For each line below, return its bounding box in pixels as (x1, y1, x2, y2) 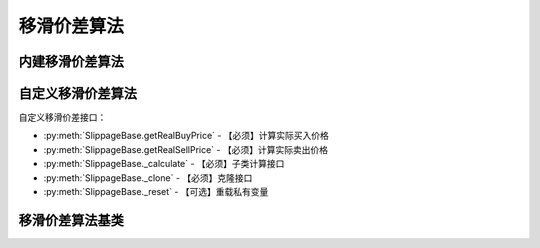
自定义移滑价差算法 (18, 85, 137, 102)
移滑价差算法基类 (18, 211, 124, 229)
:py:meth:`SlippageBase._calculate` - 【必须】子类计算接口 (43, 158, 285, 170)
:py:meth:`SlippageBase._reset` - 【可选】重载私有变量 (43, 186, 269, 198)
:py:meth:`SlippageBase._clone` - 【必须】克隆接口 (43, 171, 253, 184)
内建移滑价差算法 (18, 53, 124, 70)
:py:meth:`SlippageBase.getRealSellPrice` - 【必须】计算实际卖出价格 (43, 143, 329, 155)
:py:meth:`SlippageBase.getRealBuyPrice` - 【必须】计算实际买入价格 (43, 130, 330, 142)
